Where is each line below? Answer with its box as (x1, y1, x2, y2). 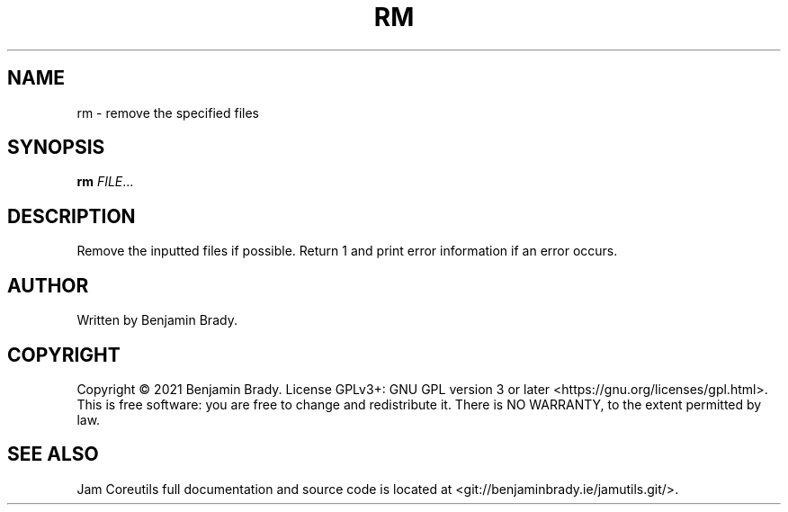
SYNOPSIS (7, 136, 105, 159)
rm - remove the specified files (76, 104, 259, 121)
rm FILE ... (76, 174, 134, 190)
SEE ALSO (7, 443, 99, 466)
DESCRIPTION (7, 204, 136, 228)
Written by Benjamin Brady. (76, 312, 237, 328)
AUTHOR (7, 274, 89, 297)
